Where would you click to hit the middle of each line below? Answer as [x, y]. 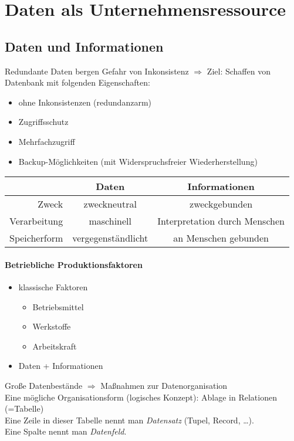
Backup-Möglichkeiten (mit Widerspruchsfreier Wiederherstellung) [138, 161]
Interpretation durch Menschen [221, 221]
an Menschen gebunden [221, 238]
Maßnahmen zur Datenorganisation [164, 385]
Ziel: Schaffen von [239, 71]
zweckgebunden [221, 204]
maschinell [110, 221]
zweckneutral [110, 204]
